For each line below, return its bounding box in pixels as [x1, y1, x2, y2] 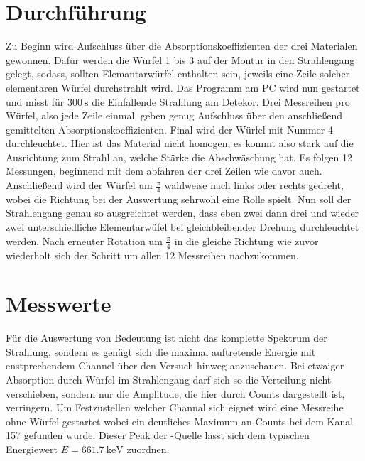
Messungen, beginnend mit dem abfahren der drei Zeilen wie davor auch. [6, 163, 322, 178]
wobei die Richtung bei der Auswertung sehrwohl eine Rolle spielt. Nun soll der [6, 191, 352, 206]
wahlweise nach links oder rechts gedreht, [164, 178, 344, 192]
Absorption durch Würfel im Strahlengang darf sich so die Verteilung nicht [6, 372, 332, 386]
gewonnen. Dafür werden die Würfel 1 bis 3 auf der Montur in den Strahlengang [6, 52, 355, 67]
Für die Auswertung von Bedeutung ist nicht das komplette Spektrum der [6, 330, 327, 345]
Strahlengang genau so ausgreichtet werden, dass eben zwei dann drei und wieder [6, 205, 359, 220]
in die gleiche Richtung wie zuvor [174, 233, 319, 248]
